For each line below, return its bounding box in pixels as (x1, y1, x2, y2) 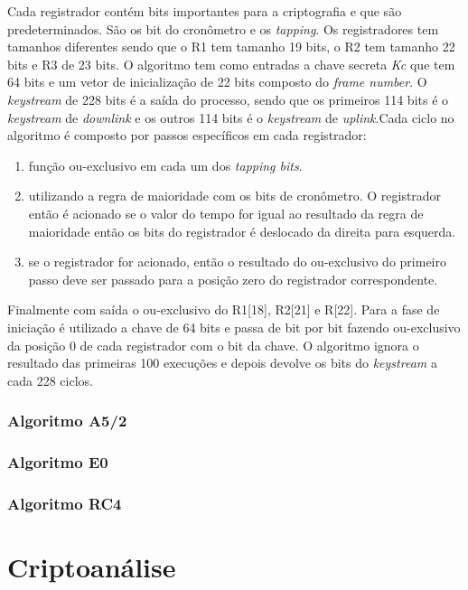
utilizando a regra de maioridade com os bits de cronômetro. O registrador (28, 186, 442, 205)
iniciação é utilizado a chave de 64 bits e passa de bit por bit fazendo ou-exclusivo (7, 317, 461, 336)
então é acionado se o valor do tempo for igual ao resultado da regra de (28, 203, 424, 222)
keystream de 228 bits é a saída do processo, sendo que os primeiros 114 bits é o (7, 89, 449, 108)
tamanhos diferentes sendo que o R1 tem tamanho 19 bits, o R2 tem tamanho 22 (7, 37, 455, 56)
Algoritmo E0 (7, 451, 108, 473)
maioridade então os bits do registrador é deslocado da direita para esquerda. (28, 221, 456, 240)
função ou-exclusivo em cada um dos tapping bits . (28, 155, 303, 174)
